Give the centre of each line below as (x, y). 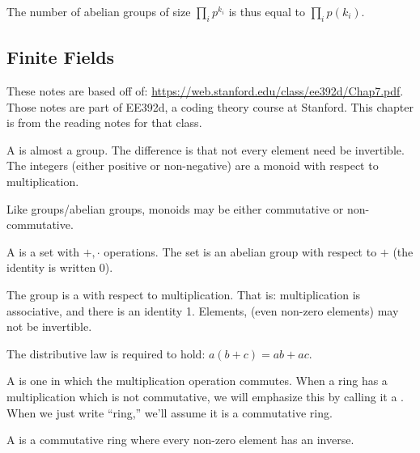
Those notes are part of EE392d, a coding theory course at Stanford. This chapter (210, 106)
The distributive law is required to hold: (106, 353)
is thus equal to (267, 11)
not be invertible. (49, 326)
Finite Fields (61, 57)
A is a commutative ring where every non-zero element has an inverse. (180, 440)
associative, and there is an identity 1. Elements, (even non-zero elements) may (203, 310)
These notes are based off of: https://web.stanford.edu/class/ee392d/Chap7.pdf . (205, 91)
